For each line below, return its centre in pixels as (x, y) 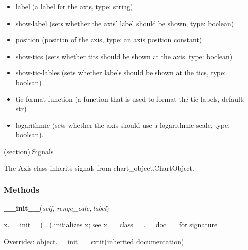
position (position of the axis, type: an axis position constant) (109, 40)
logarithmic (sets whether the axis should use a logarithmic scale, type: (123, 125)
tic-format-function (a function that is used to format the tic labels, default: (130, 99)
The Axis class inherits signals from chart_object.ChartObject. (99, 168)
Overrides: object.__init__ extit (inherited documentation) (94, 241)
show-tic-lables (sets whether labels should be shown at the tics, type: (121, 73)
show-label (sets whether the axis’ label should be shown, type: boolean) (125, 23)
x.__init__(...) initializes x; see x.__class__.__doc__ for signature (111, 224)
